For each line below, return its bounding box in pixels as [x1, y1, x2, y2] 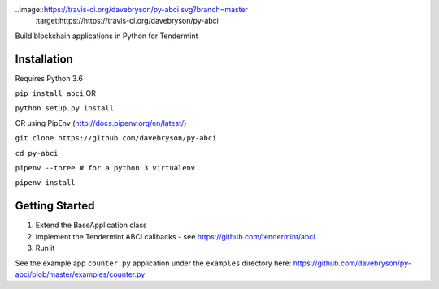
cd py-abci [15, 149, 59, 157]
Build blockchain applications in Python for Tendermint [15, 31, 198, 41]
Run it [35, 244, 55, 253]
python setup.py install [15, 104, 114, 113]
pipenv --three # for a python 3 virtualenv [15, 163, 196, 173]
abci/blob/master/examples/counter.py [15, 269, 146, 279]
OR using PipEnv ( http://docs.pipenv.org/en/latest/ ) [15, 118, 187, 127]
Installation [15, 52, 73, 66]
